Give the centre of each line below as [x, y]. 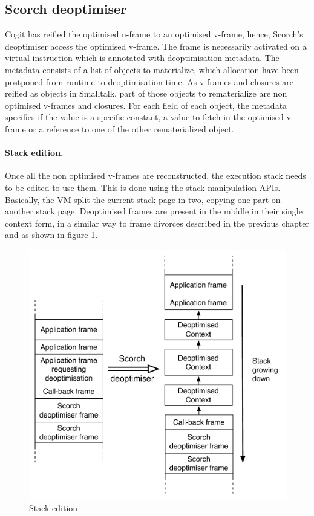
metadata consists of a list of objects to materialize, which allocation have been [152, 69]
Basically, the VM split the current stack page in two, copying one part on [143, 199]
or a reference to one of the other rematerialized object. [131, 128]
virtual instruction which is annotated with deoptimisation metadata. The [142, 58]
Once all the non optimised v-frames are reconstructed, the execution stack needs [155, 176]
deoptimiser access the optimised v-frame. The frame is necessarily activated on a [156, 46]
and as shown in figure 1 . [51, 235]
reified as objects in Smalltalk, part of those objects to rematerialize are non [146, 93]
